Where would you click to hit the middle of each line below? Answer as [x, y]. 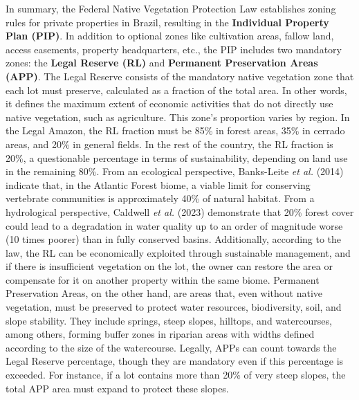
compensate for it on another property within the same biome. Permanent [163, 279]
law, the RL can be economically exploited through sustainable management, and [178, 252]
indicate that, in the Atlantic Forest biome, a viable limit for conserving [158, 184]
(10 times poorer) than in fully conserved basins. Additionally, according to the [174, 239]
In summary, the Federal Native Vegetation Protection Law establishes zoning [171, 8]
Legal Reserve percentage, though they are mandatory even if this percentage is [175, 361]
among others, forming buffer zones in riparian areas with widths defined [160, 334]
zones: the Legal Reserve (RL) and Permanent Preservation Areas [162, 63]
